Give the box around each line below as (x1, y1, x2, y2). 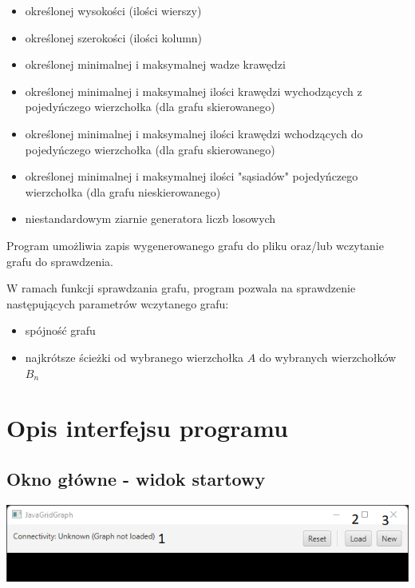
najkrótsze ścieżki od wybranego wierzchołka (25, 348, 244, 365)
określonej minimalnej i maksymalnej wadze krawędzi (25, 56, 286, 73)
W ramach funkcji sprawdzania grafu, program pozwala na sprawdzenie (6, 280, 356, 296)
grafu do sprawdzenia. (6, 252, 113, 269)
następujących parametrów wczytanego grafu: (6, 295, 229, 312)
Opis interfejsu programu (6, 411, 288, 444)
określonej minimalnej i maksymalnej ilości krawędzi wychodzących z (25, 82, 362, 99)
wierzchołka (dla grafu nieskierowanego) (25, 183, 221, 200)
